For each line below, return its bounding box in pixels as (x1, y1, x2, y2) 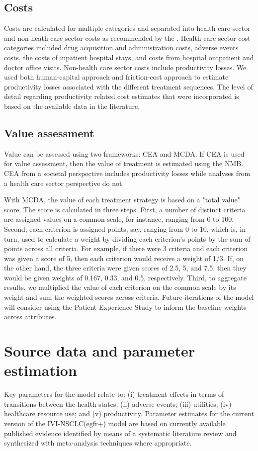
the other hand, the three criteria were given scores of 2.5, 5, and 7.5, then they (4, 263, 247, 273)
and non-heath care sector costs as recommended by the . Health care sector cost (4, 32, 251, 43)
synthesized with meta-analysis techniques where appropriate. (4, 438, 192, 448)
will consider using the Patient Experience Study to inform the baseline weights (4, 301, 247, 312)
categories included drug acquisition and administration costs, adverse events (4, 42, 239, 53)
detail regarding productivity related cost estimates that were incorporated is (4, 91, 239, 101)
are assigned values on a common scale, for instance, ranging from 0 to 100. (4, 214, 234, 224)
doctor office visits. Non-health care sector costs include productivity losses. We (4, 62, 247, 72)
